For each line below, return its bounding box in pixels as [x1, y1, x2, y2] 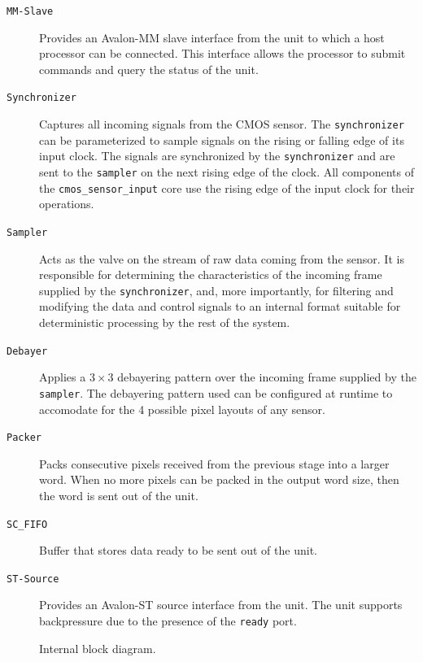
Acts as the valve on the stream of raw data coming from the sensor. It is [39, 250, 404, 267]
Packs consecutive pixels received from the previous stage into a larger [39, 455, 390, 472]
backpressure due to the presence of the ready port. [39, 612, 297, 629]
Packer [7, 432, 41, 444]
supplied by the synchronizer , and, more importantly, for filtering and [39, 281, 394, 298]
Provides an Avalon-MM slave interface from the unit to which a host [39, 28, 385, 46]
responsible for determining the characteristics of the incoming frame [39, 266, 382, 283]
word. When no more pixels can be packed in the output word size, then [39, 471, 399, 488]
